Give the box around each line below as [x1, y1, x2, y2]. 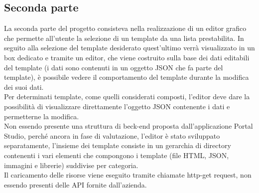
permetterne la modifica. [4, 111, 79, 121]
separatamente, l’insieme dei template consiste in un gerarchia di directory [4, 140, 231, 151]
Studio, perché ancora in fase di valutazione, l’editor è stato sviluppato [4, 130, 220, 141]
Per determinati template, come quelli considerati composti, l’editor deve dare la [4, 91, 250, 102]
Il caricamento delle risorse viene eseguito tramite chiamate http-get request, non [4, 170, 252, 180]
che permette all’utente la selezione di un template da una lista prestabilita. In [4, 32, 244, 43]
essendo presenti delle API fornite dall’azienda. [4, 179, 147, 190]
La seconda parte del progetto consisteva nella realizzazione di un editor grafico [4, 23, 247, 33]
